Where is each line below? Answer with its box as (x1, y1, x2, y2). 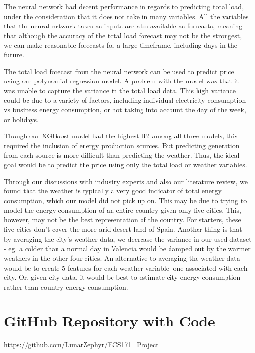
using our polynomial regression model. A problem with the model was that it (4, 76, 239, 86)
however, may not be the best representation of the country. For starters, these (4, 214, 241, 224)
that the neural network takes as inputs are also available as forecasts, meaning (4, 21, 243, 31)
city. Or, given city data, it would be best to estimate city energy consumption (4, 272, 241, 282)
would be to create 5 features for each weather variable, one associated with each (4, 262, 248, 272)
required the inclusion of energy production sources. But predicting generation (4, 140, 240, 150)
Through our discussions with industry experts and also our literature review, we (4, 176, 248, 186)
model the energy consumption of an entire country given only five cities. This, (4, 205, 241, 215)
